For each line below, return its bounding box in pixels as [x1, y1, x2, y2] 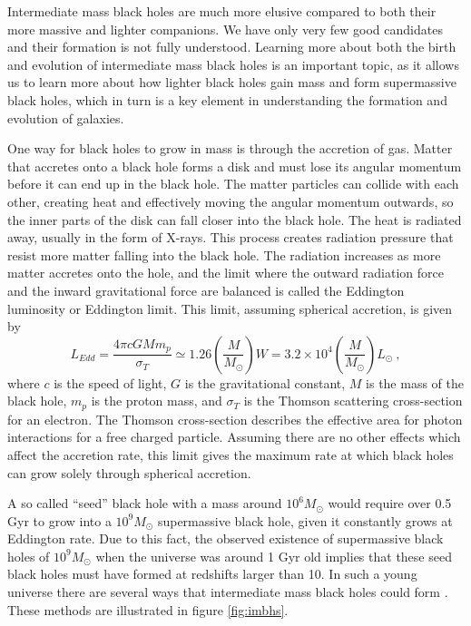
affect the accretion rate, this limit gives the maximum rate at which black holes [7, 445, 454, 464]
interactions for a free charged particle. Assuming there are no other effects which [7, 427, 461, 446]
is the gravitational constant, [184, 373, 346, 392]
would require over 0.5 [328, 494, 452, 513]
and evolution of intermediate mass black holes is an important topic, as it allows [7, 54, 459, 73]
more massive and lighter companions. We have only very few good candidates [7, 19, 443, 38]
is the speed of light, [54, 373, 167, 392]
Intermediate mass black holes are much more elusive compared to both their [7, 2, 437, 20]
